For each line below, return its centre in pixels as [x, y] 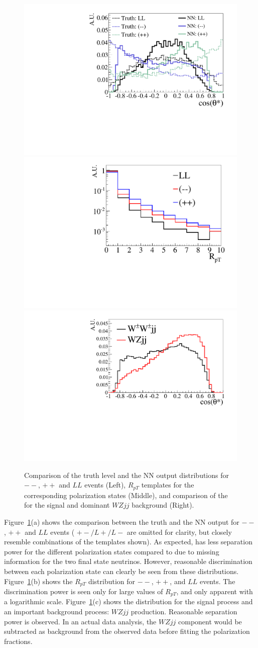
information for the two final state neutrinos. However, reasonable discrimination [128, 561]
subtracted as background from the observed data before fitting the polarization [127, 631]
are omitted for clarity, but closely [179, 532]
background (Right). [163, 505]
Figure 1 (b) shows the [38, 581]
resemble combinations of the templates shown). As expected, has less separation [128, 542]
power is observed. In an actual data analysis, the [80, 621]
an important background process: [57, 612]
